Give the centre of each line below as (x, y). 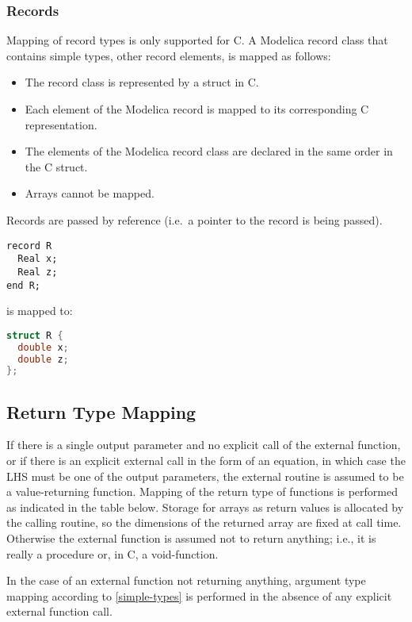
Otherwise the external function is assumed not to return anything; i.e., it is (191, 538)
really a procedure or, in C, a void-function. (113, 553)
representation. (61, 124)
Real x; (38, 259)
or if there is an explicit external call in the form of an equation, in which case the (206, 461)
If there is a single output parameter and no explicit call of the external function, (204, 445)
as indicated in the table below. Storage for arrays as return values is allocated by (205, 507)
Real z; (38, 272)
